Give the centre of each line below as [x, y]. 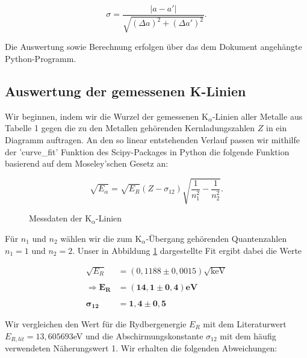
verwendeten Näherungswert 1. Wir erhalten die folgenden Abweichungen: [141, 348]
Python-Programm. [41, 59]
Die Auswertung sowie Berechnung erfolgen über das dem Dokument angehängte [153, 47]
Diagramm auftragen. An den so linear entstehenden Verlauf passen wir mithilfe [152, 140]
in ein [277, 128]
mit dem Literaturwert [245, 323]
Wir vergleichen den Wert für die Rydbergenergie [96, 323]
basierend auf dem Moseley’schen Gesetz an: [87, 163]
